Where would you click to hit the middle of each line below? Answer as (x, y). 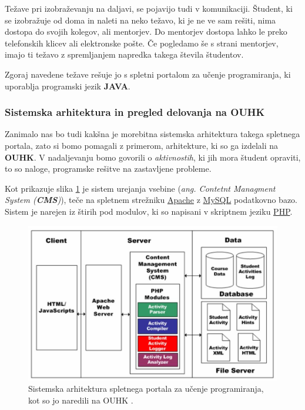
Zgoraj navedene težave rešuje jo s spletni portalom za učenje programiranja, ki (148, 74)
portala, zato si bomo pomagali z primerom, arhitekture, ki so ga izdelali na (142, 145)
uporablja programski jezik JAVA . (68, 86)
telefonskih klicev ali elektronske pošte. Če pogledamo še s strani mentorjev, (142, 43)
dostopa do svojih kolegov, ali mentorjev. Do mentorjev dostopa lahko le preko (146, 31)
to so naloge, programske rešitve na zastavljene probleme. (108, 169)
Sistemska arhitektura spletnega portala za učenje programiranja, (146, 389)
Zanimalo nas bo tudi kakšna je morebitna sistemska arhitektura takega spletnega (152, 134)
